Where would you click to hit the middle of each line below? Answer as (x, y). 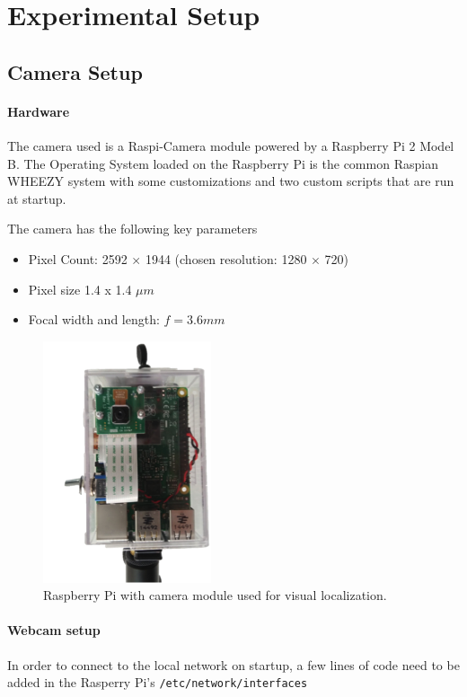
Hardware (39, 111)
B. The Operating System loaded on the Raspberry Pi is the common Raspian (223, 163)
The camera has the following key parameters (132, 229)
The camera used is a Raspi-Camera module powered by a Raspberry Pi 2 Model (231, 145)
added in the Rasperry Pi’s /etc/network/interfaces (158, 682)
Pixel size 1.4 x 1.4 (80, 289)
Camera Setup (75, 71)
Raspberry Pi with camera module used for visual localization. (215, 595)
